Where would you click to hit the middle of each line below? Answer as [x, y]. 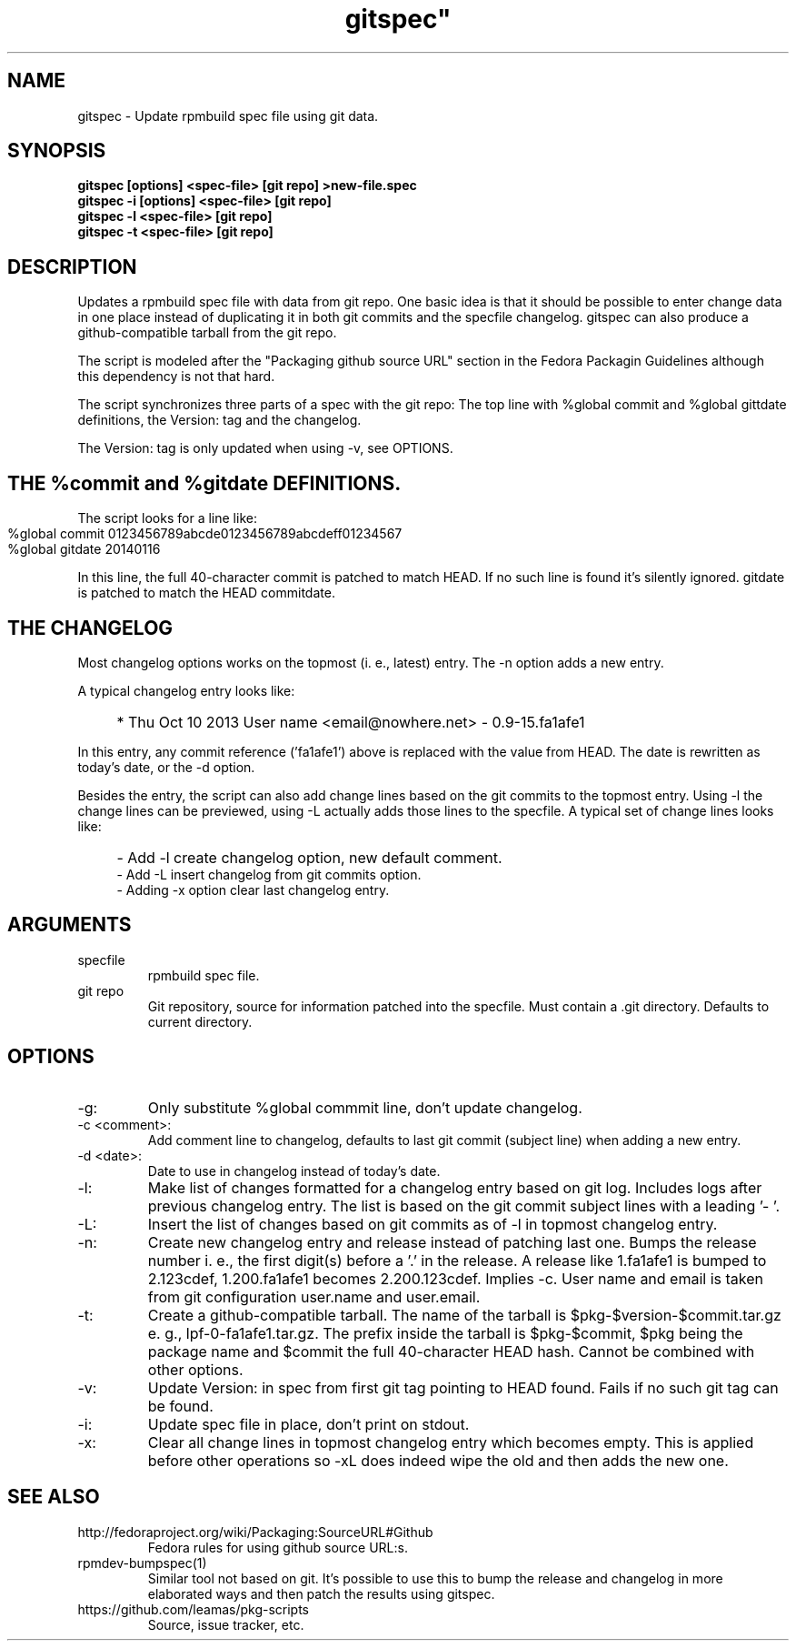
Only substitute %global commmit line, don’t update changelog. [365, 1107]
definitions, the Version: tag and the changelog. [219, 420]
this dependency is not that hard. [176, 377]
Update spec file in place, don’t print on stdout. [308, 1424]
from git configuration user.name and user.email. [314, 1296]
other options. [195, 1369]
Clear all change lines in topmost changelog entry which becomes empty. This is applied [451, 1442]
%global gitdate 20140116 [84, 549]
